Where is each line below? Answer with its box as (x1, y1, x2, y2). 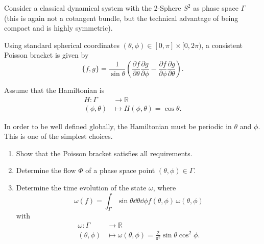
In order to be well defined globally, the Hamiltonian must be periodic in (4, 120, 232, 131)
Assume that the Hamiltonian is (4, 84, 105, 95)
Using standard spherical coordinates (4, 39, 120, 50)
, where (153, 182, 176, 192)
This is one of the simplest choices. (4, 131, 113, 141)
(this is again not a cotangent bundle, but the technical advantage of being (4, 12, 238, 23)
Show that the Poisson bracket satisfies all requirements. (16, 148, 193, 158)
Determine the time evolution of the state (16, 182, 147, 192)
